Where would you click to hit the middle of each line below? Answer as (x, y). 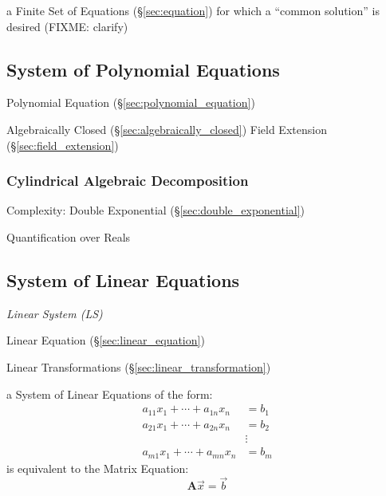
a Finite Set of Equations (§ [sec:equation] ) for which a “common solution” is (193, 10)
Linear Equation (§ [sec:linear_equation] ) (106, 340)
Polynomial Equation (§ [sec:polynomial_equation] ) (131, 102)
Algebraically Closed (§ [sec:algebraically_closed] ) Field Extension (167, 129)
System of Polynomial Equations (143, 69)
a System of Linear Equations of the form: (110, 394)
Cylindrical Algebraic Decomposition (128, 181)
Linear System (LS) (55, 313)
